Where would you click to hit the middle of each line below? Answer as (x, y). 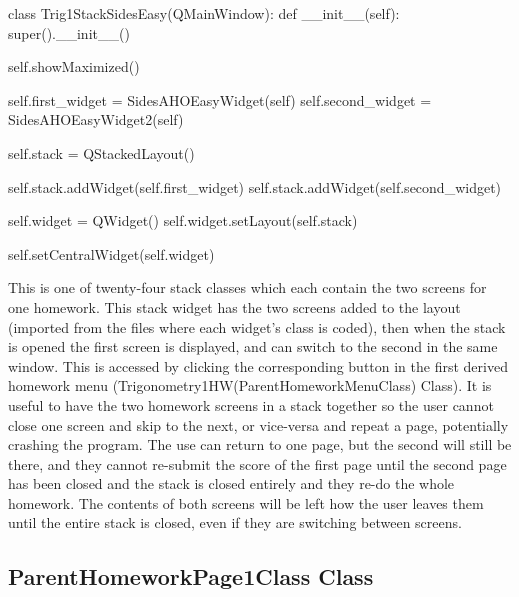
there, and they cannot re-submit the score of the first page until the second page (257, 463)
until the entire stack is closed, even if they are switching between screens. (235, 522)
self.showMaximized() (74, 66)
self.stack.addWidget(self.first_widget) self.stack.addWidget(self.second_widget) (255, 186)
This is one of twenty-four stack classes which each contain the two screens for (247, 287)
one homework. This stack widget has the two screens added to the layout (234, 306)
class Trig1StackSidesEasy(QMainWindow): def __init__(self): (204, 13)
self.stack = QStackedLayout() (101, 152)
